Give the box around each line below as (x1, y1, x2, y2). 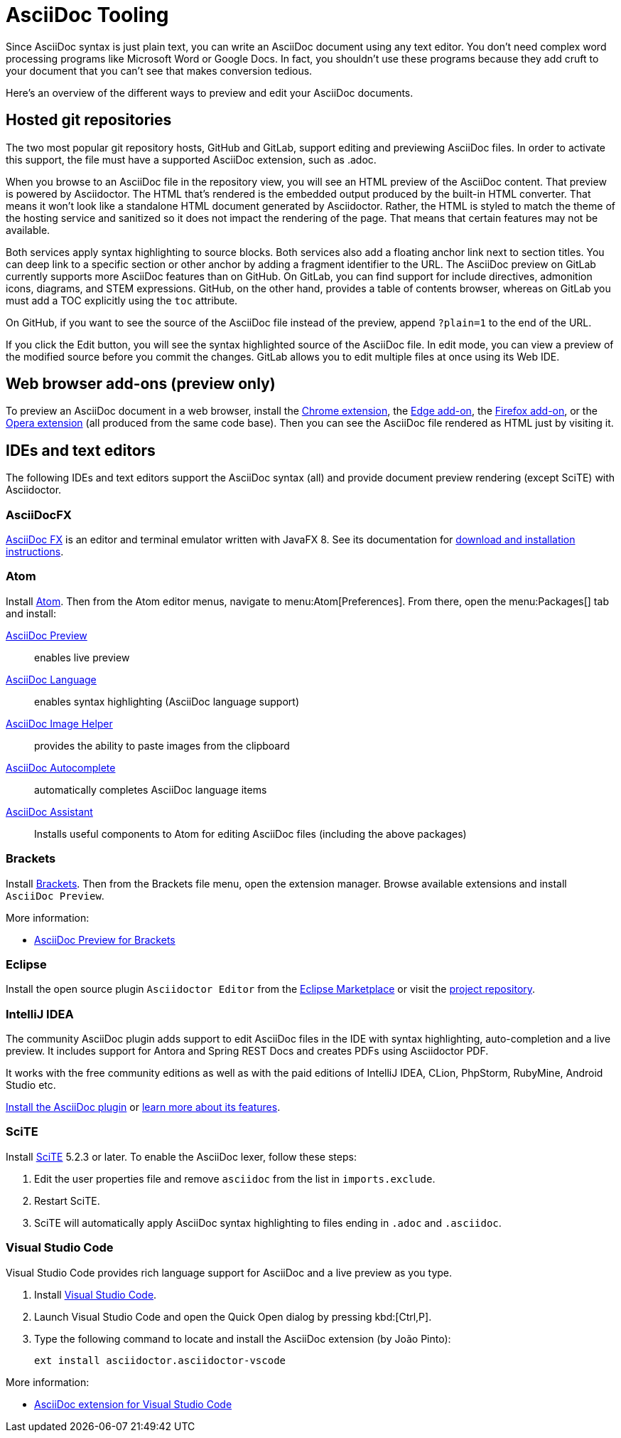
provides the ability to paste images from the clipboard (34, 739, 290, 752)
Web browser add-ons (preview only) (6, 375, 276, 393)
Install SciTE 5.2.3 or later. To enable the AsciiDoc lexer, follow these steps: (6, 1150, 357, 1163)
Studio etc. (6, 1079, 56, 1092)
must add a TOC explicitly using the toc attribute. (6, 294, 238, 307)
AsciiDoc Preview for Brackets (34, 933, 175, 946)
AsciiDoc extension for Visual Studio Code (34, 1397, 232, 1410)
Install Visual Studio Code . (34, 1288, 157, 1301)
